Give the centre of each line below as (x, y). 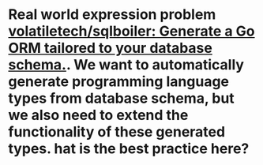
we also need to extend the (98, 115)
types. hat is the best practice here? (129, 149)
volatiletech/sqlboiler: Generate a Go (131, 31)
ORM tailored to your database (111, 48)
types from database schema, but (121, 98)
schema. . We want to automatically (126, 65)
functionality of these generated (117, 132)
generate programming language (119, 82)
